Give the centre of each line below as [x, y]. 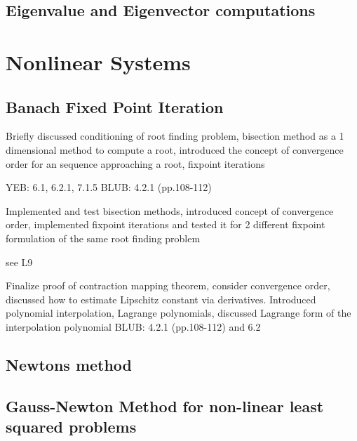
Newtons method [69, 364]
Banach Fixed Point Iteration [115, 106]
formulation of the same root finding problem [103, 238]
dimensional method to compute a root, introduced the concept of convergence [175, 149]
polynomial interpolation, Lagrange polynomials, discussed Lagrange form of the [178, 313]
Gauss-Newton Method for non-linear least [165, 406]
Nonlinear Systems [98, 61]
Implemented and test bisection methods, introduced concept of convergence [170, 210]
